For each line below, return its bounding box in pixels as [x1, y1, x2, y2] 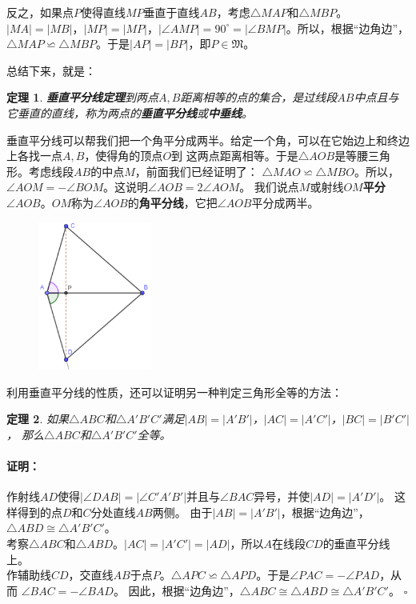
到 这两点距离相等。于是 [171, 147, 298, 164]
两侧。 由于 [152, 503, 213, 520]
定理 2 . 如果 [6, 410, 69, 427]
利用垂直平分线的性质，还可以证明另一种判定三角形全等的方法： [6, 383, 342, 400]
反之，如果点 [6, 4, 74, 20]
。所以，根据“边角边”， [286, 19, 410, 36]
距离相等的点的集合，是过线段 [180, 89, 338, 106]
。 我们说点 [239, 178, 299, 195]
